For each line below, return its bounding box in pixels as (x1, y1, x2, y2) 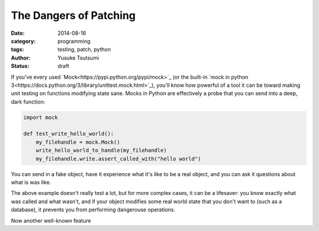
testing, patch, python (57, 46, 111, 53)
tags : (11, 46, 24, 53)
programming (57, 37, 91, 44)
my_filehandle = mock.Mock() (35, 139, 121, 145)
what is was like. (11, 178, 51, 186)
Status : (11, 63, 30, 70)
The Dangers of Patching (11, 9, 136, 22)
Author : (11, 54, 31, 61)
